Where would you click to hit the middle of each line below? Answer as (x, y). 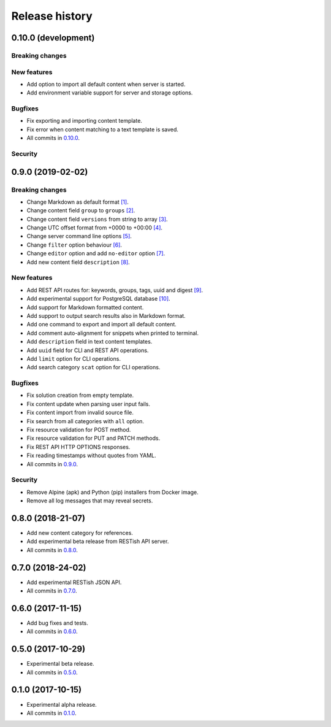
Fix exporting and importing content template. (84, 121)
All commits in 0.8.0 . (52, 550)
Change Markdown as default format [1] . (78, 202)
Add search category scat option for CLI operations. (93, 367)
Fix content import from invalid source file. (80, 413)
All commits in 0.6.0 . (52, 631)
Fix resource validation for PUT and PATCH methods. (93, 438)
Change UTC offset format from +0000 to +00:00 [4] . (94, 228)
